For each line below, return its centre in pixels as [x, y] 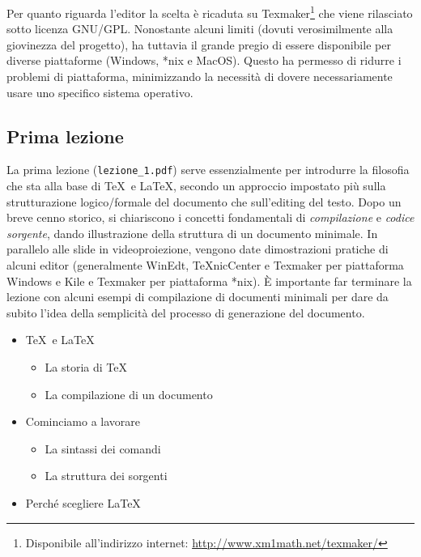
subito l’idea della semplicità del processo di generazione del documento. [186, 312]
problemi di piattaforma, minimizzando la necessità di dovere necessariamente [200, 77]
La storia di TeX [86, 367]
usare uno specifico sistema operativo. [100, 92]
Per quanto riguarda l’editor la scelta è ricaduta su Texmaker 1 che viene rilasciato [210, 12]
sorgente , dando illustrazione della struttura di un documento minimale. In [192, 233]
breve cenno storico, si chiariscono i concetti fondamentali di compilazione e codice [210, 217]
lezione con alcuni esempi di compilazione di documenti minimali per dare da [198, 297]
